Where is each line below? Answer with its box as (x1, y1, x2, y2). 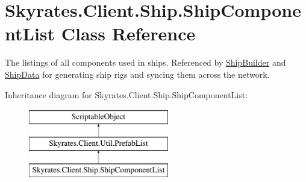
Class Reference (61, 21, 196, 46)
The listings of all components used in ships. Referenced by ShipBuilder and (5, 56, 286, 69)
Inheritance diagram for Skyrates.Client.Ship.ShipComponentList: (5, 88, 248, 101)
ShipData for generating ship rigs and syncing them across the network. (5, 67, 270, 80)
